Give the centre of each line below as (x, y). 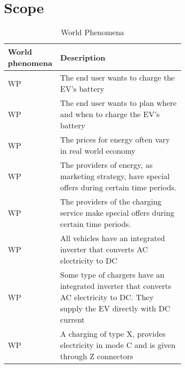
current (72, 320)
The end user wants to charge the (117, 78)
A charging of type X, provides (113, 334)
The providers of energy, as (106, 165)
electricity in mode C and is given (118, 345)
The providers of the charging (111, 202)
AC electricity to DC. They (107, 297)
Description (83, 57)
